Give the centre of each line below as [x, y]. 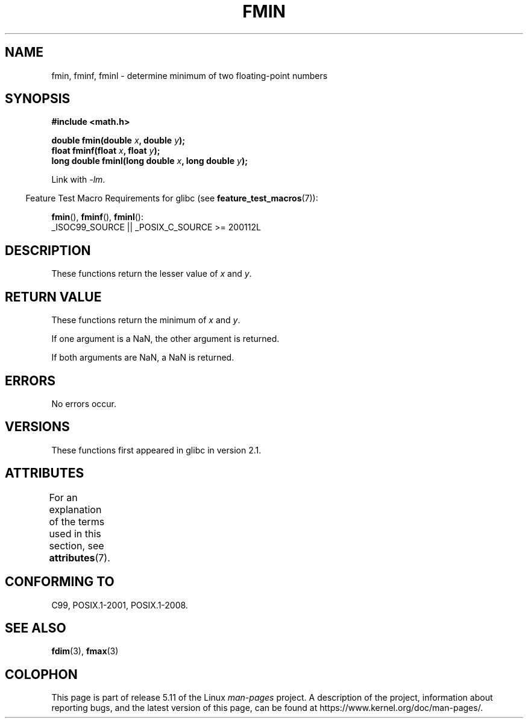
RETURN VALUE [53, 297]
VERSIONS [37, 427]
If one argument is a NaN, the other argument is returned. [165, 339]
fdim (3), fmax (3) [85, 651]
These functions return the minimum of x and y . [146, 320]
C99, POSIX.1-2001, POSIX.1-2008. [120, 605]
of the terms [77, 521]
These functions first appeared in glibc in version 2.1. [156, 450]
